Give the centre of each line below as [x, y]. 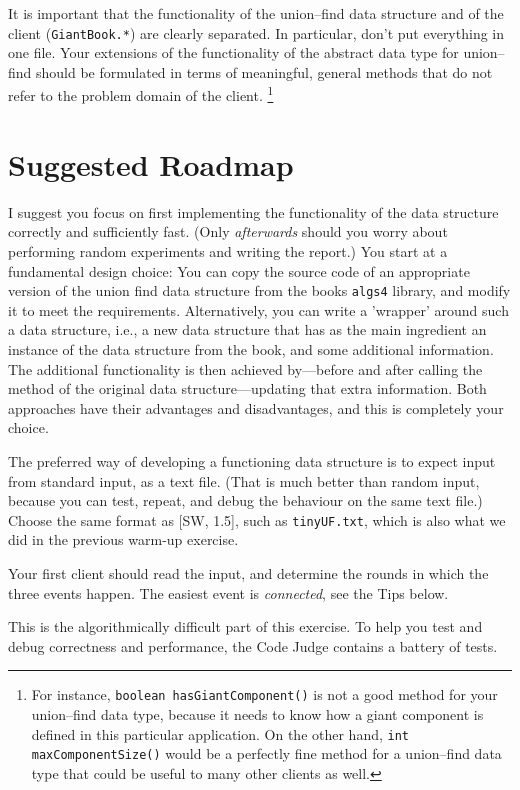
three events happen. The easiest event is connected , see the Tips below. [228, 592]
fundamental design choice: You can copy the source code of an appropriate [239, 270]
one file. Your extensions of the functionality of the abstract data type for [233, 52]
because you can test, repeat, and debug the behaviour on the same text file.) [245, 500]
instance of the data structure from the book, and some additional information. [251, 349]
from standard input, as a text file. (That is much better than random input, [244, 480]
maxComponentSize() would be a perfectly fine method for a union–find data [266, 753]
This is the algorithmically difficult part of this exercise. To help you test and [245, 626]
